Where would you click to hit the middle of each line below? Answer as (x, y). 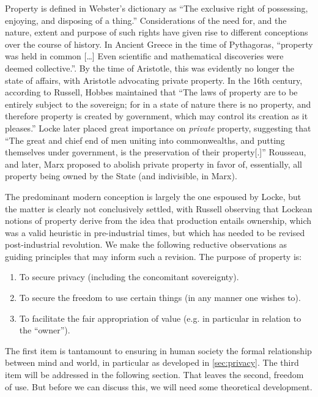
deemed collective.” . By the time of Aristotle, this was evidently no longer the (150, 68)
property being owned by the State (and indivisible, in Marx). (121, 176)
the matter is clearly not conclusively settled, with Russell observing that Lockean (159, 208)
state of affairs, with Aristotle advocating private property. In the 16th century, (154, 80)
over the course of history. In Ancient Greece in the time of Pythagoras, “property (159, 44)
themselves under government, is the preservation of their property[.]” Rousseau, (156, 152)
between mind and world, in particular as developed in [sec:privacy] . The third (152, 362)
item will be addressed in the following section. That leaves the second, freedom (154, 375)
